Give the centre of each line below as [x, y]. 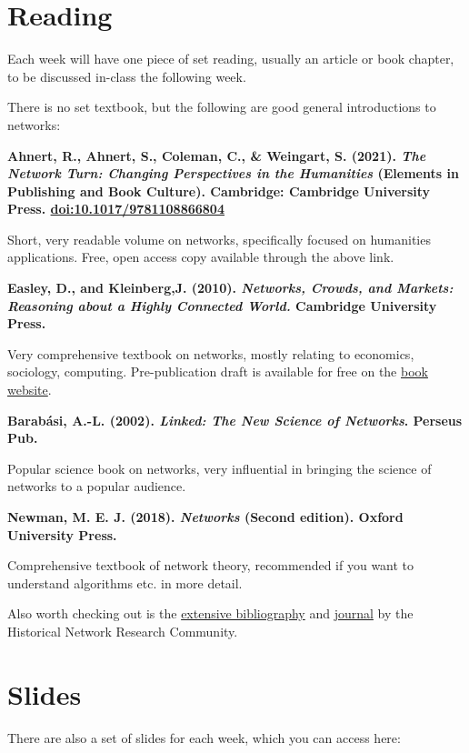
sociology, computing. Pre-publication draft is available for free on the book [218, 371]
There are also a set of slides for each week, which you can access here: [204, 737]
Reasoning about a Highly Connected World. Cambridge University [222, 305]
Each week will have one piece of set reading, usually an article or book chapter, [231, 59]
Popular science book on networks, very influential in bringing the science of [220, 468]
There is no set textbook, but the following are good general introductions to [222, 107]
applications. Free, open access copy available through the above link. [201, 257]
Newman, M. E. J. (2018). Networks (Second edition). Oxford [205, 517]
